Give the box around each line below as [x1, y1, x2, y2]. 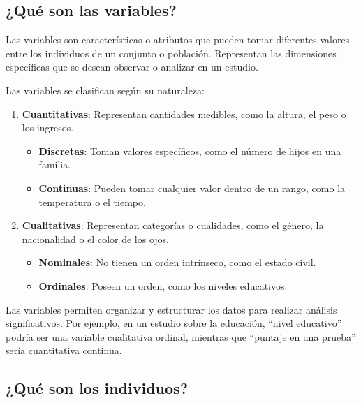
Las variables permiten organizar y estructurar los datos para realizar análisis [6, 302, 337, 316]
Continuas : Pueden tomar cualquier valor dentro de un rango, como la [38, 180, 346, 195]
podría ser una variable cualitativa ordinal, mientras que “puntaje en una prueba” [6, 329, 356, 344]
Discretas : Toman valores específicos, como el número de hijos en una [38, 143, 341, 158]
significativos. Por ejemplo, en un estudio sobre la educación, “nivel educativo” [6, 316, 342, 330]
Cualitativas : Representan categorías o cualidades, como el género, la [22, 218, 324, 233]
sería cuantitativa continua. [6, 343, 122, 358]
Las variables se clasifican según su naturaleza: [6, 82, 205, 97]
